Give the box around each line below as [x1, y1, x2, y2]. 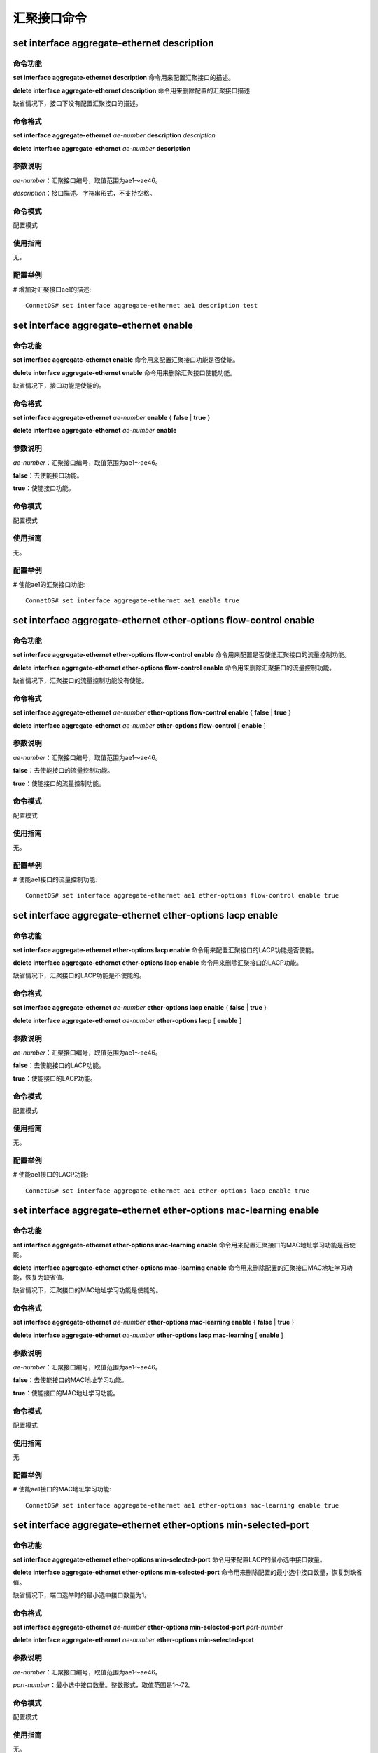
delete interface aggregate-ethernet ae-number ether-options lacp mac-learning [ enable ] [13, 1331, 283, 1339]
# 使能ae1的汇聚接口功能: [13, 580, 85, 588]
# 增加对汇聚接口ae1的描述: [13, 285, 92, 294]
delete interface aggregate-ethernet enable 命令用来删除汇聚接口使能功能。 [13, 368, 237, 377]
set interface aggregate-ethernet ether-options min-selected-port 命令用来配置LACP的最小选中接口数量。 [13, 1555, 326, 1564]
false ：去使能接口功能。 [13, 471, 83, 480]
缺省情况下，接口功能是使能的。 [13, 381, 105, 389]
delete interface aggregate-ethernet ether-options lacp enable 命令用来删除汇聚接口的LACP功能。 [13, 958, 303, 967]
